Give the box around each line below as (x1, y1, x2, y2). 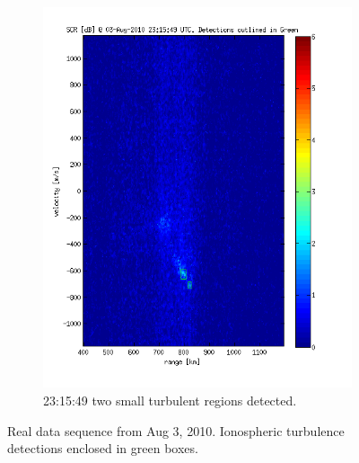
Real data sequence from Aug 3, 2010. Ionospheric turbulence (7, 421, 345, 440)
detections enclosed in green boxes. (7, 439, 198, 458)
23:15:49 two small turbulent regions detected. (43, 390, 297, 409)
